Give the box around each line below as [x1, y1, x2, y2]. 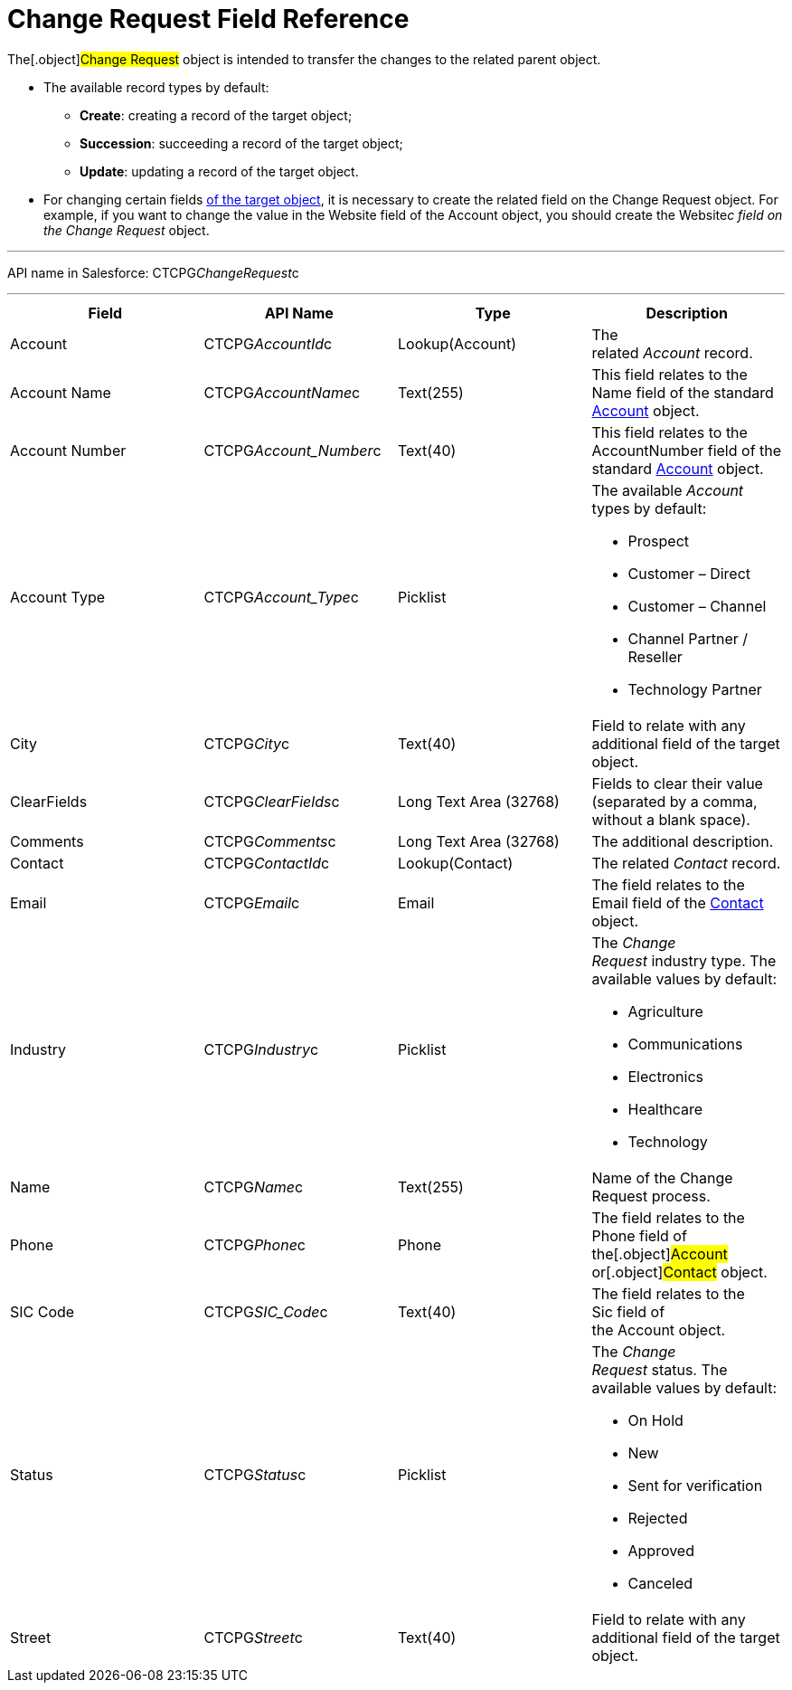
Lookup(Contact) [398, 853, 514, 872]
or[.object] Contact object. [591, 1262, 768, 1281]
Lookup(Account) [398, 334, 517, 353]
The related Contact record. [591, 853, 781, 872]
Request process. [591, 1186, 711, 1205]
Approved [627, 1541, 694, 1560]
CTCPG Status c [203, 1465, 306, 1484]
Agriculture [627, 1002, 703, 1021]
